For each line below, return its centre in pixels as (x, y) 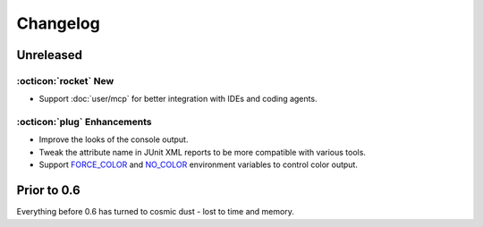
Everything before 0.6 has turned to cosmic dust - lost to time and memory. (155, 212)
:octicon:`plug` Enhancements (84, 122)
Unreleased (50, 55)
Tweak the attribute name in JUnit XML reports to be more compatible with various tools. (203, 152)
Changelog (58, 23)
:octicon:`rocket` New (65, 80)
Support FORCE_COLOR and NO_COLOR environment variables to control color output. (198, 164)
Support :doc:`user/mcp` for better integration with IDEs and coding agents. (178, 99)
